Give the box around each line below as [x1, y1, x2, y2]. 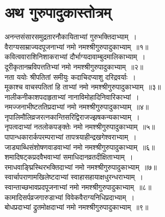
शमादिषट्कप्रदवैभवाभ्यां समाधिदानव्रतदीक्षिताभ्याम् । [5, 151, 133, 162]
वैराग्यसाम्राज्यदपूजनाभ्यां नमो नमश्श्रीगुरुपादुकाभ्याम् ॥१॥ [5, 41, 149, 52]
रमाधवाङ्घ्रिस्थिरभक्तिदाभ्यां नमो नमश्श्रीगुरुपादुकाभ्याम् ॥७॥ [5, 161, 157, 172]
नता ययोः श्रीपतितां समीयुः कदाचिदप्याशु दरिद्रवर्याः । [5, 71, 136, 82]
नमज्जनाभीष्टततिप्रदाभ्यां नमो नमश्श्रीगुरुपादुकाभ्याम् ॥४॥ [5, 101, 149, 112]
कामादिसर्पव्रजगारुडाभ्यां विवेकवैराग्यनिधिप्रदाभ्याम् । [5, 191, 135, 202]
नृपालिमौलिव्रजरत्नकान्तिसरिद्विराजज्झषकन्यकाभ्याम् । [5, 111, 140, 122]
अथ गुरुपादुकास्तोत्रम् [5, 2, 111, 23]
